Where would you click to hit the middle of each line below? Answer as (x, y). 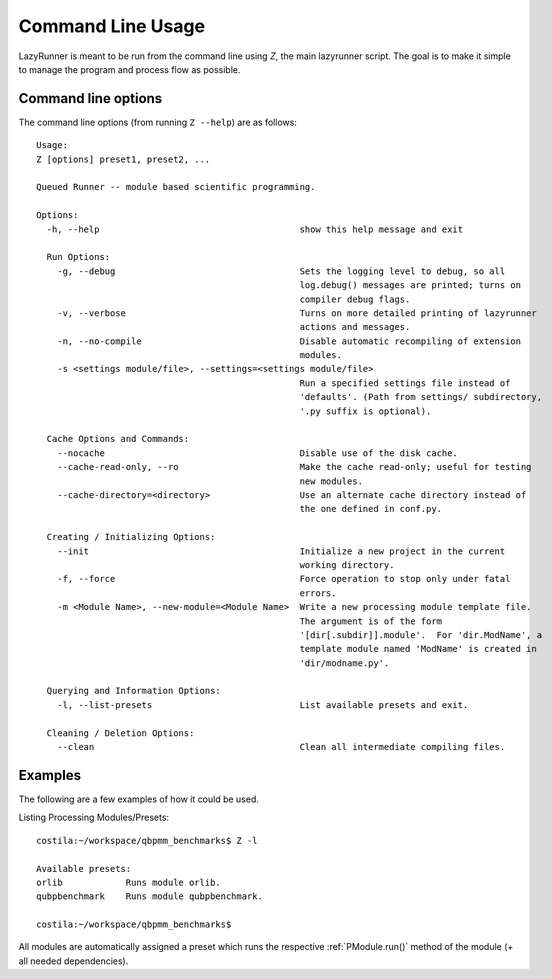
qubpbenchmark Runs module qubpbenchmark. (150, 896)
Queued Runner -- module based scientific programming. (176, 187)
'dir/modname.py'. (344, 663)
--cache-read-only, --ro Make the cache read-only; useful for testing (294, 467)
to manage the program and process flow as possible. (129, 69)
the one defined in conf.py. (371, 509)
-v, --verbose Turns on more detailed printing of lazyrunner (296, 313)
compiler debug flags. (355, 299)
